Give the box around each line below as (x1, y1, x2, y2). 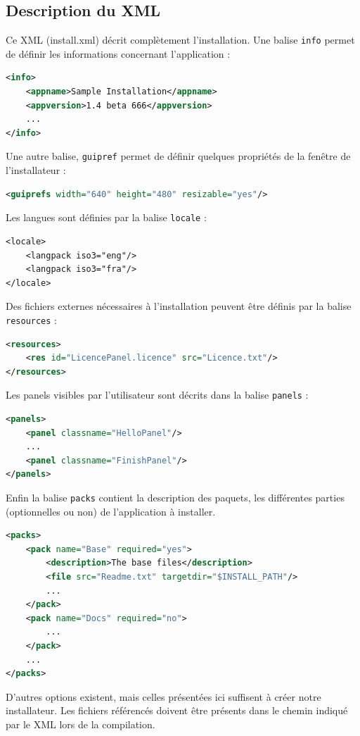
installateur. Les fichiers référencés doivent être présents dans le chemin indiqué (6, 703, 348, 718)
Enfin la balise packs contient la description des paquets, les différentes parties (6, 489, 345, 504)
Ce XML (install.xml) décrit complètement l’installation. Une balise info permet (6, 32, 355, 47)
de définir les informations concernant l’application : (6, 46, 231, 61)
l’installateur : (6, 163, 66, 177)
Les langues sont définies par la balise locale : (6, 210, 207, 225)
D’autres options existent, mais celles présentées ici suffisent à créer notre (6, 689, 321, 704)
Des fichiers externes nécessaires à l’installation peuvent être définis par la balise (6, 299, 352, 313)
